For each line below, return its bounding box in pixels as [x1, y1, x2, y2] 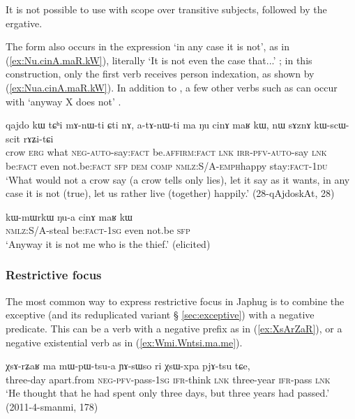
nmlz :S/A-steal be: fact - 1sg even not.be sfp [6, 223, 190, 237]
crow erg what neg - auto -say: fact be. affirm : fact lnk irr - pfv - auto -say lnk [6, 145, 327, 159]
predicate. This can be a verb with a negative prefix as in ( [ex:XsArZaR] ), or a [6, 321, 342, 335]
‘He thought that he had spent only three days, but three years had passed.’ [6, 385, 330, 400]
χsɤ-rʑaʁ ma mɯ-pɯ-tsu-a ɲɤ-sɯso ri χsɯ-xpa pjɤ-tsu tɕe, [6, 358, 250, 373]
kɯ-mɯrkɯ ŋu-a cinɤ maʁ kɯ [6, 209, 133, 223]
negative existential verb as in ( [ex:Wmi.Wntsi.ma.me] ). [6, 335, 243, 349]
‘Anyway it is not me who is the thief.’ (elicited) [6, 236, 211, 251]
